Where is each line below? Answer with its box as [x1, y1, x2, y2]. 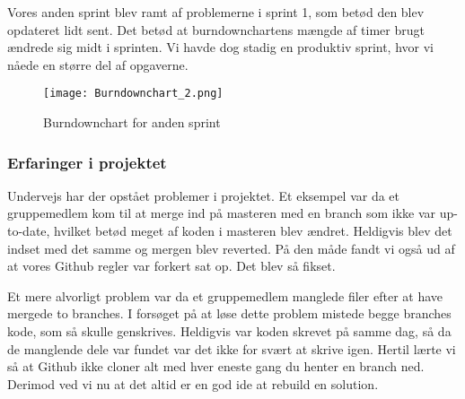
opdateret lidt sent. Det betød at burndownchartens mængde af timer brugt [7, 20, 425, 39]
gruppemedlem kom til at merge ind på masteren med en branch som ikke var [7, 204, 436, 222]
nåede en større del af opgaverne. [7, 55, 189, 74]
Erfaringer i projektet [7, 151, 167, 173]
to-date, [7, 221, 50, 240]
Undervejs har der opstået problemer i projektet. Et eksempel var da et [7, 186, 400, 204]
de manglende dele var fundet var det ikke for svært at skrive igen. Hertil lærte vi [7, 339, 456, 358]
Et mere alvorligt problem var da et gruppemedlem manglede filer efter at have [7, 286, 443, 305]
